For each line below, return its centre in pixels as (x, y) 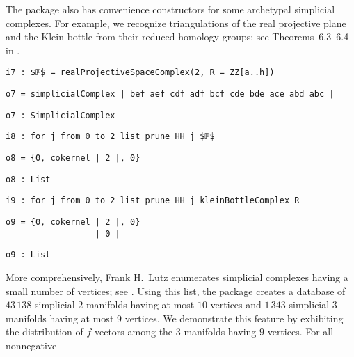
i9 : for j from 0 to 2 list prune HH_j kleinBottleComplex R (153, 201)
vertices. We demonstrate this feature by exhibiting (234, 318)
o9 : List (28, 255)
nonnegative (31, 345)
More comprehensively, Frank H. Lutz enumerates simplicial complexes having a (177, 277)
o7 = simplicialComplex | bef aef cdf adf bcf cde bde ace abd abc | (170, 94)
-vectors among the (132, 332)
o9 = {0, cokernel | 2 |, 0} (73, 222)
